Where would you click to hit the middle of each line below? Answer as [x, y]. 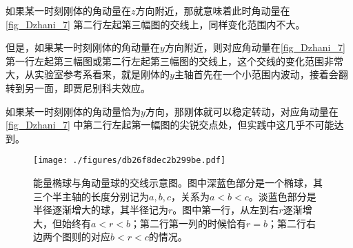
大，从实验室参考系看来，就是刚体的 [88, 74]
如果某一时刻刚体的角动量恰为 [73, 111]
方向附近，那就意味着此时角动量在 [213, 10]
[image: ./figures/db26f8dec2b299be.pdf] [130, 161]
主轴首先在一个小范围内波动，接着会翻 [261, 74]
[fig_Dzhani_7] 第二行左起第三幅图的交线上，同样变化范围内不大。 [155, 24]
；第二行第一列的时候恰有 [189, 223]
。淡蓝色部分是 [282, 196]
